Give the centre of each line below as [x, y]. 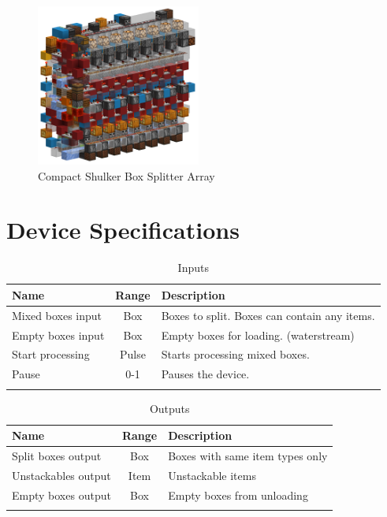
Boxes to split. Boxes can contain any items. [268, 315]
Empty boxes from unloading [238, 495]
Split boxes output [57, 456]
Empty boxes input [58, 335]
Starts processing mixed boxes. [235, 354]
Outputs [169, 408]
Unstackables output [61, 475]
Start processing [51, 354]
